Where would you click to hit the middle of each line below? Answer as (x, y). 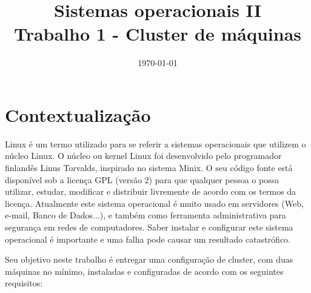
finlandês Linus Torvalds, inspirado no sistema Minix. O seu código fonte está (149, 168)
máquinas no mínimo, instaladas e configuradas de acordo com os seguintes (144, 271)
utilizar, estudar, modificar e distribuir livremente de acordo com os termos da (151, 191)
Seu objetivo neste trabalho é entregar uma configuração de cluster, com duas (149, 259)
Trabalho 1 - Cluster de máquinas (158, 34)
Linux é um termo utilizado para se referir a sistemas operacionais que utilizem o (155, 143)
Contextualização (78, 114)
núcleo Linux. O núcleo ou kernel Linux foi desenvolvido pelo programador (143, 156)
